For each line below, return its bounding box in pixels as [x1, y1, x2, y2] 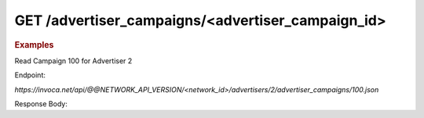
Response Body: [14, 98, 68, 109]
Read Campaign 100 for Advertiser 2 [14, 55, 133, 66]
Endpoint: [14, 70, 46, 80]
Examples [14, 39, 54, 50]
